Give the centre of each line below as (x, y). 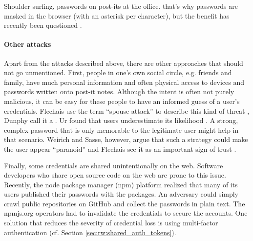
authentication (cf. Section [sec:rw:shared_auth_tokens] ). (90, 232)
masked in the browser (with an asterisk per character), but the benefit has (117, 15)
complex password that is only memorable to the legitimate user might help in (121, 130)
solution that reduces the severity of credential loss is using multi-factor (111, 223)
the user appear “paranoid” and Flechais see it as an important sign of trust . (120, 149)
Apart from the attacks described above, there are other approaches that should (124, 63)
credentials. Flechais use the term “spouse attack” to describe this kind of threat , (127, 110)
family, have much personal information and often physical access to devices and (124, 82)
